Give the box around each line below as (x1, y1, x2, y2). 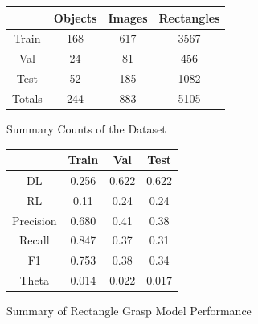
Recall (19, 232, 50, 248)
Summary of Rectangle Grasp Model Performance (6, 302, 252, 319)
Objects (53, 9, 97, 26)
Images (108, 9, 148, 26)
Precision (12, 211, 57, 228)
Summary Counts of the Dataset (6, 120, 166, 137)
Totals (12, 89, 43, 106)
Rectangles (158, 9, 220, 26)
